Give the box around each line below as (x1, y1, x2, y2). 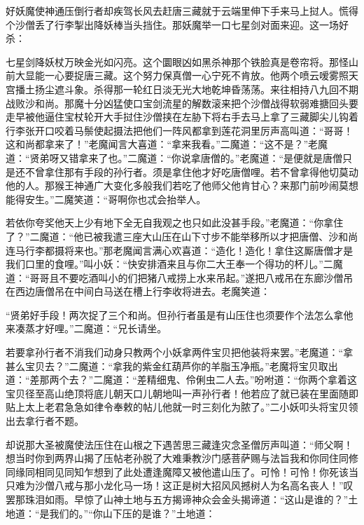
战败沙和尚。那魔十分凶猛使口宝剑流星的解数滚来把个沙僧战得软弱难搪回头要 (6, 95, 358, 110)
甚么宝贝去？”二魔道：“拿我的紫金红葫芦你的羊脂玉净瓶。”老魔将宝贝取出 (6, 358, 338, 373)
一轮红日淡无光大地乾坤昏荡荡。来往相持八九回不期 (122, 81, 358, 96)
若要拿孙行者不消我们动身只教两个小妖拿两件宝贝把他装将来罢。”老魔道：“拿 (6, 345, 353, 360)
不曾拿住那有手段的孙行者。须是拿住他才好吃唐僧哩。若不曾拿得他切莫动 (24, 164, 358, 179)
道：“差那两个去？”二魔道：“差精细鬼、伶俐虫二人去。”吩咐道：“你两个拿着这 (6, 372, 358, 387)
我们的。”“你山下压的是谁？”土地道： (49, 505, 216, 520)
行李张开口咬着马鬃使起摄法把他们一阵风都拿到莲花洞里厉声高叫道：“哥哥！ (6, 123, 353, 137)
